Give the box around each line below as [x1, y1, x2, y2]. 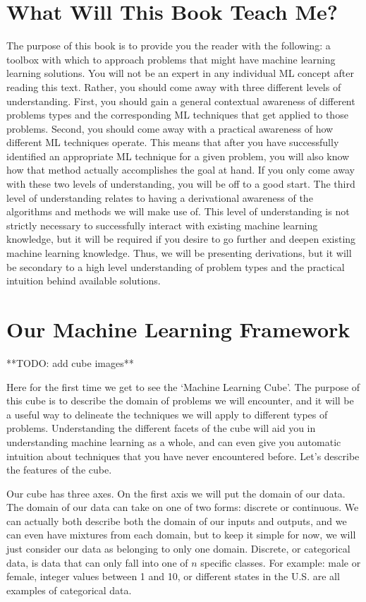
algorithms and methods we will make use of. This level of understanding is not [6, 204, 350, 219]
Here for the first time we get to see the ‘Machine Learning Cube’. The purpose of [6, 379, 360, 394]
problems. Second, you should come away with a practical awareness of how [6, 121, 334, 136]
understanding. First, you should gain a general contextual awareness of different [6, 93, 355, 108]
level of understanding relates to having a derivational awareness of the [6, 190, 313, 205]
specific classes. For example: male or [200, 555, 361, 570]
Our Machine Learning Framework [6, 315, 350, 343]
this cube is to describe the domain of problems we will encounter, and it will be [6, 393, 354, 408]
